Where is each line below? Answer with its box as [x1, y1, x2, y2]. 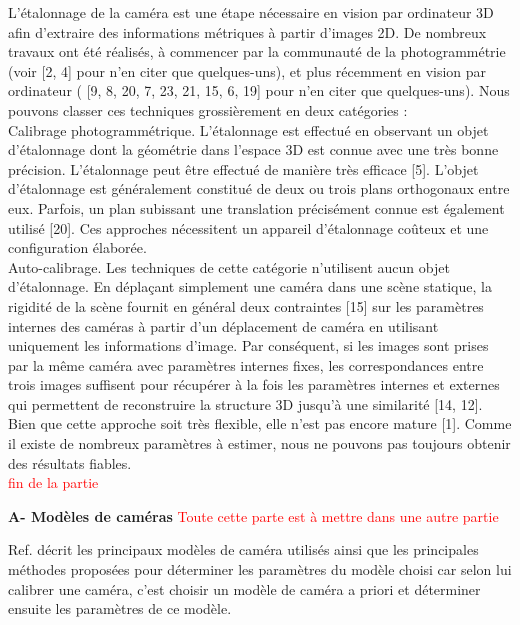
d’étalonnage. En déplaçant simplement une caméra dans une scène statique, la [8, 276, 492, 297]
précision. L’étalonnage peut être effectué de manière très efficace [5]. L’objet [8, 158, 479, 179]
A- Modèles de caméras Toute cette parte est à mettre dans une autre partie [8, 505, 499, 526]
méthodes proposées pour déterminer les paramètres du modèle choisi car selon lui [8, 559, 512, 580]
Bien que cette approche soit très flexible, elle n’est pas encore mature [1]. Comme [8, 413, 512, 434]
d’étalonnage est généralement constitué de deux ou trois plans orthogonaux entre [8, 178, 510, 199]
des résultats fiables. [8, 452, 132, 473]
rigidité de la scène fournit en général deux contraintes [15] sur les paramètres [8, 295, 484, 316]
